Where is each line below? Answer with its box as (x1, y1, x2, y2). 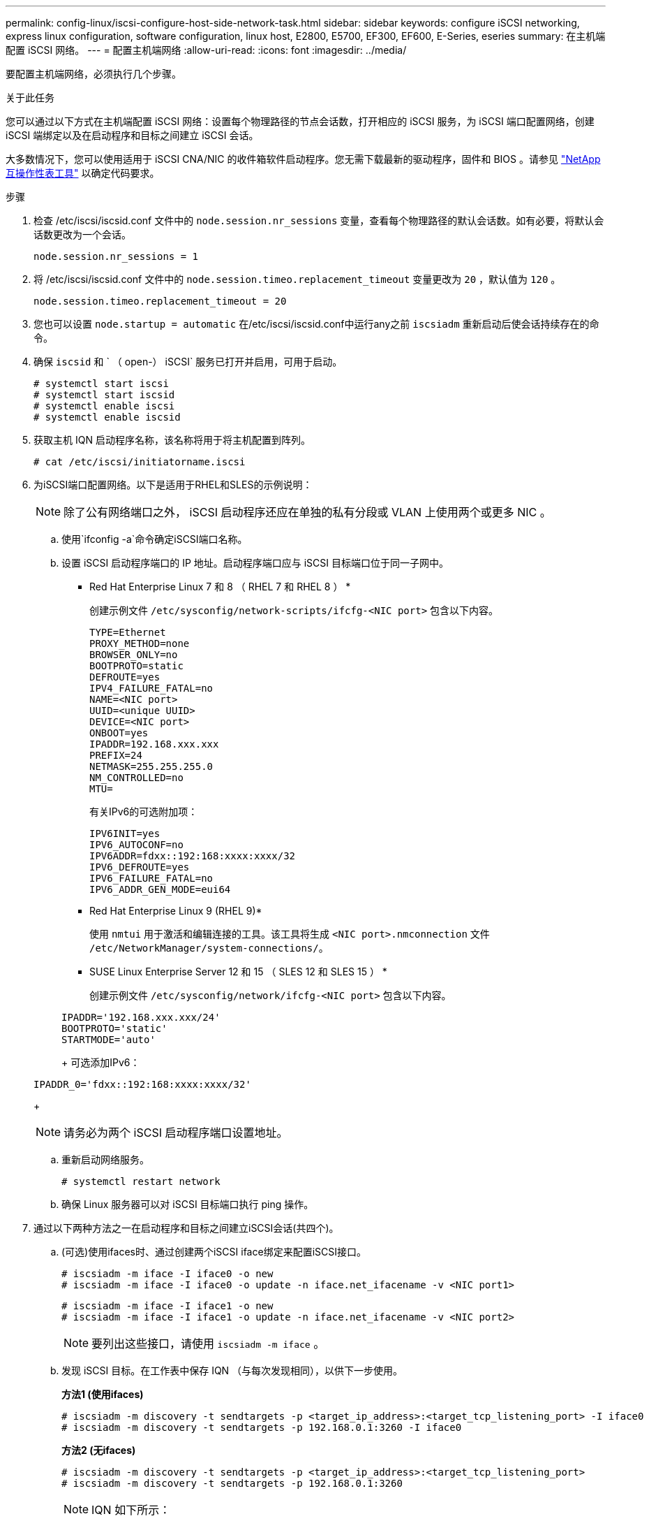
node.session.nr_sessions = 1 (33, 251, 199, 262)
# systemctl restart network (61, 1176, 221, 1187)
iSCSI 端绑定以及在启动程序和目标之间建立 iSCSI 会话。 (6, 129, 259, 141)
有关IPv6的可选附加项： (89, 806, 198, 817)
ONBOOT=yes (89, 727, 149, 738)
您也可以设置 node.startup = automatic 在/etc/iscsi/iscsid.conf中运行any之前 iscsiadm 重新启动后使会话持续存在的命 (33, 318, 599, 330)
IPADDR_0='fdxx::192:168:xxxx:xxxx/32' (33, 1079, 251, 1090)
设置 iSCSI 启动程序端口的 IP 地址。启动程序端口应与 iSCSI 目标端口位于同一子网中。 (61, 557, 449, 569)
